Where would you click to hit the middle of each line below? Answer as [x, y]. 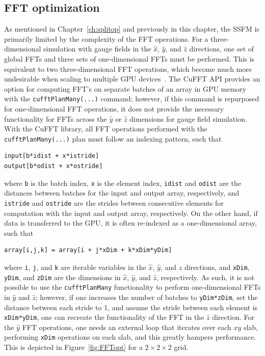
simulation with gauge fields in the [97, 49]
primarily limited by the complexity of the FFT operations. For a [106, 38]
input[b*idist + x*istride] [52, 156]
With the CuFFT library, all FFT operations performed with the [106, 129]
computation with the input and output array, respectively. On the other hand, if [131, 213]
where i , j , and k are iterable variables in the [75, 267]
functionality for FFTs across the [56, 118]
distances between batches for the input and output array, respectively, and [122, 193]
